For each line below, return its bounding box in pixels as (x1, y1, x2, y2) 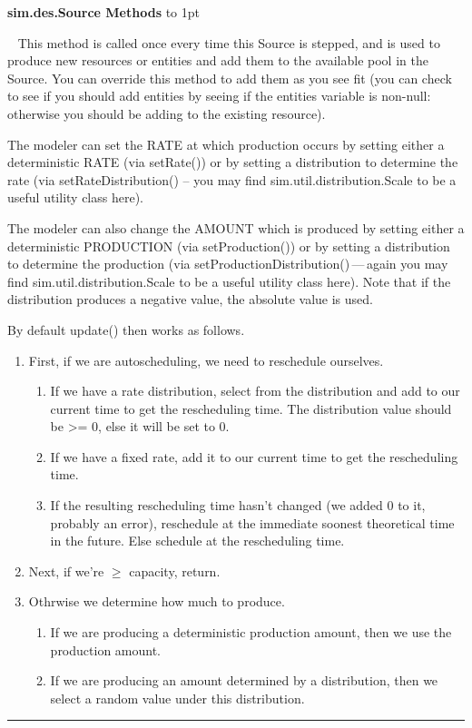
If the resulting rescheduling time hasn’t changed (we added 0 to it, (50, 496, 426, 515)
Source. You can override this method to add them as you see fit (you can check (7, 68, 452, 87)
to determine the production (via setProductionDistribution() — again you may (7, 254, 448, 273)
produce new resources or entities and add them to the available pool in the (7, 51, 428, 70)
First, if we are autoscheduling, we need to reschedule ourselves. (28, 350, 384, 369)
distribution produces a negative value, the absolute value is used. (7, 290, 373, 309)
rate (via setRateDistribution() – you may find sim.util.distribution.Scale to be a (7, 170, 457, 189)
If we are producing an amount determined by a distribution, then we (50, 671, 438, 690)
